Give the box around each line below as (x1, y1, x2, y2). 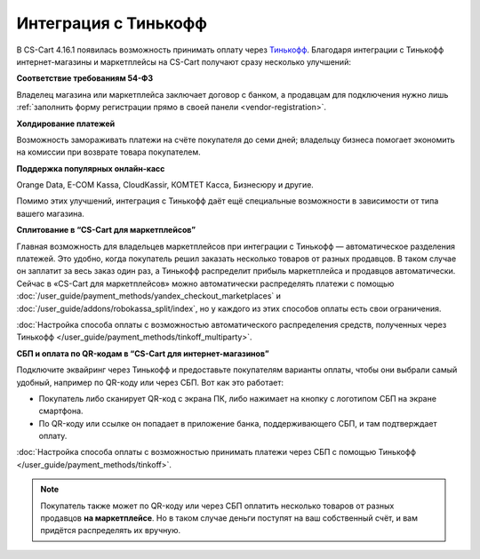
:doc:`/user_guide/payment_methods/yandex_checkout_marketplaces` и (16, 291, 282, 301)
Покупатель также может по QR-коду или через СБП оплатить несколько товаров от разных (40, 500, 395, 511)
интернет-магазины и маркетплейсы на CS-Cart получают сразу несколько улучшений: (16, 56, 351, 67)
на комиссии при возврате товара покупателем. (16, 147, 201, 157)
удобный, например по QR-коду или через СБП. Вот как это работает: (16, 377, 284, 387)
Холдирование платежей (16, 118, 116, 129)
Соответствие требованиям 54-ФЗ (16, 73, 154, 84)
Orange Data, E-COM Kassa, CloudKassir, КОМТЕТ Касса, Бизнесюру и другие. (16, 180, 315, 190)
